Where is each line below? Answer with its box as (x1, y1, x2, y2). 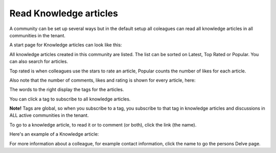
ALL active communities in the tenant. (9, 112, 89, 118)
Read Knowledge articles (9, 8, 119, 19)
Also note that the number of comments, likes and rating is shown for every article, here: (9, 77, 196, 83)
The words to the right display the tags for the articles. (9, 87, 124, 93)
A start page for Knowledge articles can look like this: (9, 42, 122, 48)
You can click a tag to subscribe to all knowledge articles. (9, 96, 131, 102)
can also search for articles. (9, 59, 68, 65)
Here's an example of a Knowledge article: (9, 131, 99, 137)
